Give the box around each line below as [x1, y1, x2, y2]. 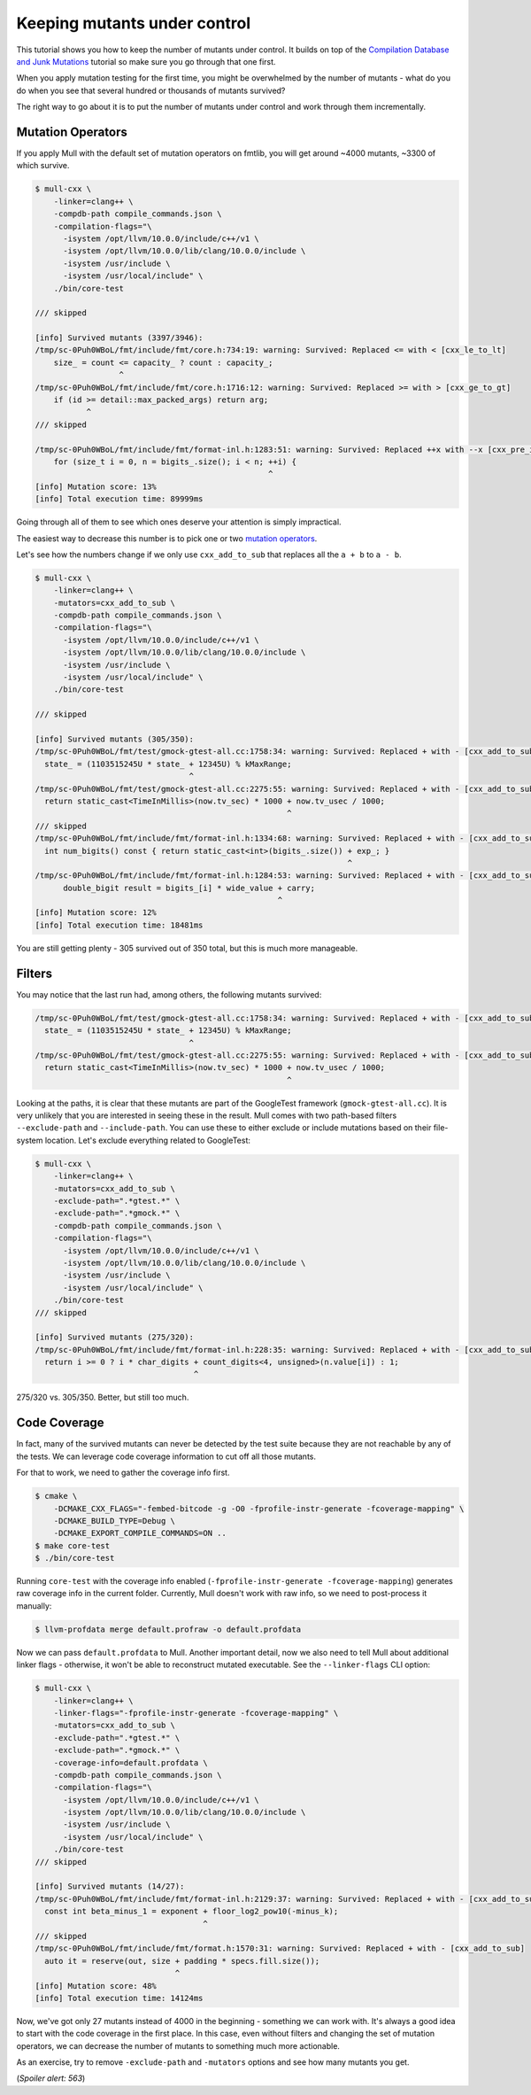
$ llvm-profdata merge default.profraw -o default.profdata [35, 1624, 302, 1634]
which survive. [16, 160, 70, 171]
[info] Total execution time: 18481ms [35, 919, 204, 930]
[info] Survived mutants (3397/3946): [35, 333, 204, 343]
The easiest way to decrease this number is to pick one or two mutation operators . [16, 532, 318, 544]
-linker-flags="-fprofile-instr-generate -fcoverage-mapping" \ [53, 1708, 339, 1718]
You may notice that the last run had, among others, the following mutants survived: [16, 989, 322, 1000]
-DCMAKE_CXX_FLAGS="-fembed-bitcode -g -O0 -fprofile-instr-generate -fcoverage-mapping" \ [53, 1503, 465, 1514]
